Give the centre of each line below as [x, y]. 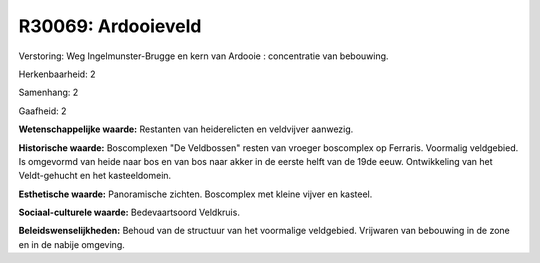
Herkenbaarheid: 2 [57, 74]
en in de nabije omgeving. [71, 244]
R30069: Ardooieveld [110, 26]
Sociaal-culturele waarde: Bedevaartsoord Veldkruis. [129, 212]
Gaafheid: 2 [42, 111]
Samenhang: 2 [48, 92]
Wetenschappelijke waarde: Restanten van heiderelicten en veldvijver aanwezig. [186, 129]
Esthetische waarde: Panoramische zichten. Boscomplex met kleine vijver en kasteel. [195, 194]
